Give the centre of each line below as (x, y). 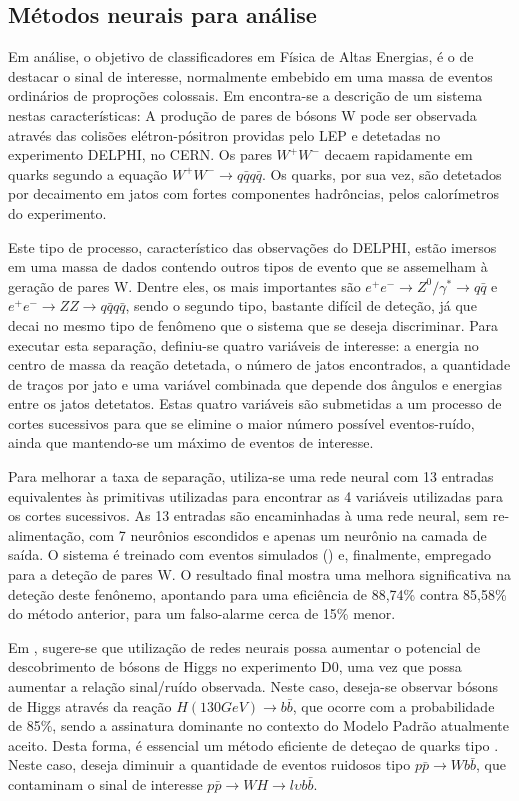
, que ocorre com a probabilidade (393, 705)
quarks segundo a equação (88, 173)
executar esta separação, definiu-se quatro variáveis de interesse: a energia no (243, 344)
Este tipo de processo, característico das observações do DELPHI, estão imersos (252, 246)
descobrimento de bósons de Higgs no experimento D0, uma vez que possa (235, 666)
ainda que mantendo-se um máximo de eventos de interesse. (191, 442)
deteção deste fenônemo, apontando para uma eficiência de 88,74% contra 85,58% (257, 593)
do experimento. (57, 212)
